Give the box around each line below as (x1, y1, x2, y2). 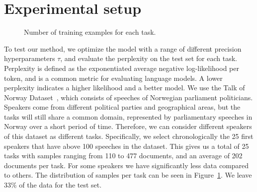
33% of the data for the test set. (4, 180, 102, 190)
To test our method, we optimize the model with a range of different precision (4, 43, 242, 54)
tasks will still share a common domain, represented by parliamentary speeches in (4, 111, 253, 122)
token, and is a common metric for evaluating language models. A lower (4, 72, 223, 83)
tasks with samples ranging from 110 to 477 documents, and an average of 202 (4, 150, 243, 161)
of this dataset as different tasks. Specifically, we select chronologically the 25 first (4, 131, 254, 141)
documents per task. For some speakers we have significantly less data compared (4, 160, 249, 170)
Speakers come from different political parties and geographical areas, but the (4, 102, 241, 112)
